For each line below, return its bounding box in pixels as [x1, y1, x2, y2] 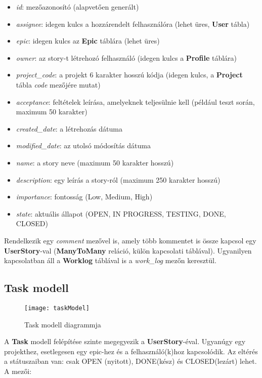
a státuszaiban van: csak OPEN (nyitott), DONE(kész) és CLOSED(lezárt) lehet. [4, 356, 257, 366]
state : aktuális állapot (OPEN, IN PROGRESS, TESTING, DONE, [16, 208, 226, 219]
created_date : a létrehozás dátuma [16, 123, 122, 134]
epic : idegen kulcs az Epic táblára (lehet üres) [16, 35, 160, 46]
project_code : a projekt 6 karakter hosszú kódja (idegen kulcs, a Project [16, 69, 243, 80]
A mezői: [4, 365, 32, 376]
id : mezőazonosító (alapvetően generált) [16, 2, 139, 12]
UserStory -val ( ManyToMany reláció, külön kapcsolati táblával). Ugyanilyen [4, 245, 252, 256]
